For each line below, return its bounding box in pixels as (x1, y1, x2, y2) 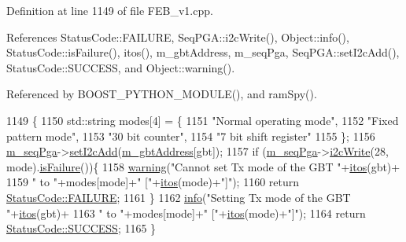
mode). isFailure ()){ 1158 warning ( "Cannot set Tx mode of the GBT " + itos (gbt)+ (6, 158, 400, 174)
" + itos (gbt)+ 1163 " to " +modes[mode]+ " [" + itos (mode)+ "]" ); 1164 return (6, 204, 366, 221)
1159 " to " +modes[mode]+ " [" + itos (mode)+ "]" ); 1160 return (6, 174, 300, 190)
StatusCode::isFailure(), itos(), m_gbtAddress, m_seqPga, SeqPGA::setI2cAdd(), (6, 44, 400, 60)
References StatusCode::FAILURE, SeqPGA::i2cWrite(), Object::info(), (6, 28, 349, 45)
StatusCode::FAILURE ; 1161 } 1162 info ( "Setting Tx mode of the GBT (6, 189, 351, 205)
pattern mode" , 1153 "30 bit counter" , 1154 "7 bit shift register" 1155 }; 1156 (6, 127, 375, 144)
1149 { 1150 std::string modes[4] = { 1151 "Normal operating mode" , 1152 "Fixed (6, 112, 399, 128)
